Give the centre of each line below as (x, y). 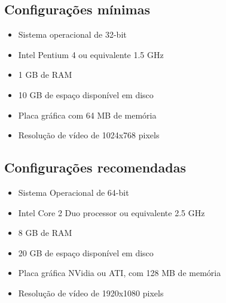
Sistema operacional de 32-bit (72, 34)
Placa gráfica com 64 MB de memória (87, 115)
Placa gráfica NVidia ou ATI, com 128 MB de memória (120, 273)
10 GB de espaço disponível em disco (86, 94)
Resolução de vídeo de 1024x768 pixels (89, 135)
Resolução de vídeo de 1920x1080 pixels (91, 293)
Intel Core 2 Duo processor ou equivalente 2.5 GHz (112, 212)
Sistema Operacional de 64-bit (74, 192)
